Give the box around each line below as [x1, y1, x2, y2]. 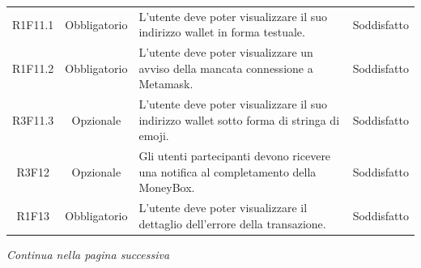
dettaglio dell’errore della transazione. [138, 215, 326, 232]
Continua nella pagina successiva [6, 245, 170, 262]
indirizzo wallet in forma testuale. [138, 23, 305, 40]
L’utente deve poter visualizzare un [138, 44, 313, 61]
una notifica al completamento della [138, 163, 317, 180]
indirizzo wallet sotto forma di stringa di [138, 111, 340, 128]
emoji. [138, 127, 169, 144]
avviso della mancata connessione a [138, 59, 313, 76]
